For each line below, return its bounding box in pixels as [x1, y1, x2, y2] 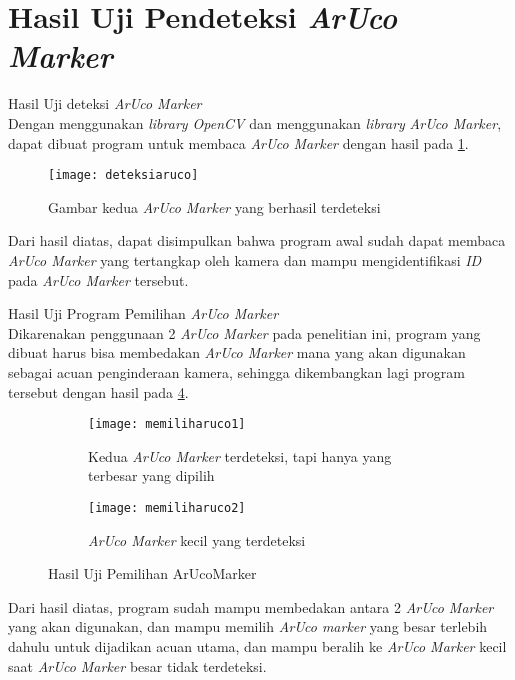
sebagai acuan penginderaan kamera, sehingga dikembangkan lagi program [8, 361, 465, 382]
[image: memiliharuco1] [88, 417, 246, 432]
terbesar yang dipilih [88, 465, 215, 486]
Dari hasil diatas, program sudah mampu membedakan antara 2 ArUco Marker [8, 596, 494, 617]
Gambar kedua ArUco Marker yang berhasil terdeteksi [48, 196, 381, 217]
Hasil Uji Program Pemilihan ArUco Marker [8, 303, 279, 324]
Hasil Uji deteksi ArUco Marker [8, 93, 202, 114]
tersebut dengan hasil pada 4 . [8, 381, 189, 402]
